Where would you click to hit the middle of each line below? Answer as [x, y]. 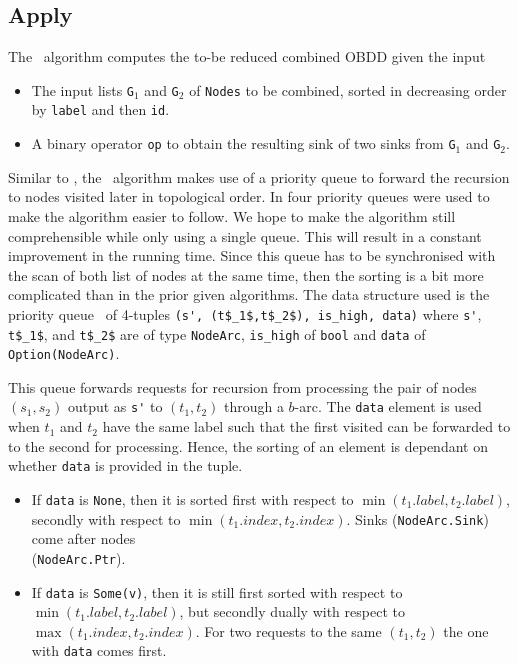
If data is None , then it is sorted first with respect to [192, 498]
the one [466, 630]
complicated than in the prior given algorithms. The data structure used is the [249, 294]
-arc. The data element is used [388, 406]
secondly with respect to [106, 518]
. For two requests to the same [288, 630]
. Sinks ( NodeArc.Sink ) [417, 518]
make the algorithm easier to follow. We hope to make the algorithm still [232, 215]
